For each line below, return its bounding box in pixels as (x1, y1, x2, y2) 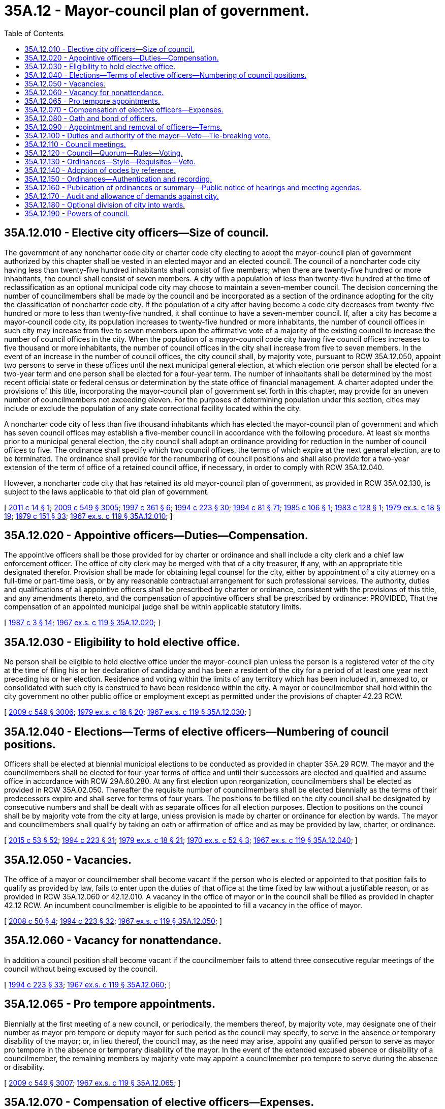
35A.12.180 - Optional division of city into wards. (24, 200, 185, 209)
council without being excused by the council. (4, 964, 157, 973)
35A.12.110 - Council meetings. (24, 139, 126, 149)
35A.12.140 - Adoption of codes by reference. (24, 165, 176, 174)
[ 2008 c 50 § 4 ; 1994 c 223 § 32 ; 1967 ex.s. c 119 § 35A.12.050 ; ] (4, 916, 222, 925)
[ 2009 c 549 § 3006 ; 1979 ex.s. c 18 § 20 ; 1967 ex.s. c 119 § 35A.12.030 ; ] (4, 708, 251, 717)
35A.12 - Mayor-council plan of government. (4, 2, 310, 19)
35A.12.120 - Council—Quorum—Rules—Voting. (24, 148, 183, 157)
